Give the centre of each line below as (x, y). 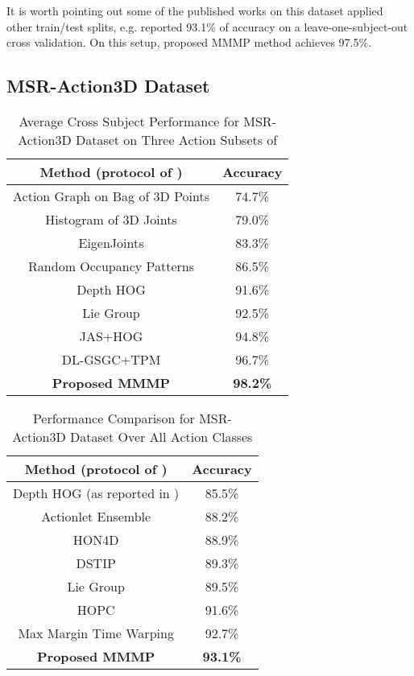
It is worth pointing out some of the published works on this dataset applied (195, 10)
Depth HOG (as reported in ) (96, 493)
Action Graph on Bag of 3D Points (112, 196)
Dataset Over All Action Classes (161, 436)
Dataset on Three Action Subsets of (176, 139)
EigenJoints (111, 242)
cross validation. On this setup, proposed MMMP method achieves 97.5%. (189, 42)
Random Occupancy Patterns (111, 266)
